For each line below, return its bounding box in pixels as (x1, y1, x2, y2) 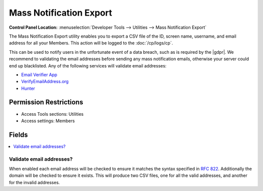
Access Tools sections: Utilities (21, 111, 84, 117)
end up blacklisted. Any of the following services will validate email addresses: (9, 63, 167, 68)
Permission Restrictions (9, 98, 83, 106)
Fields (9, 130, 28, 139)
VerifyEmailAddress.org (21, 79, 69, 85)
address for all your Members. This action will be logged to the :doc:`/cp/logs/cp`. (9, 40, 173, 46)
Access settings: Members (21, 118, 75, 124)
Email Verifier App (21, 71, 57, 78)
